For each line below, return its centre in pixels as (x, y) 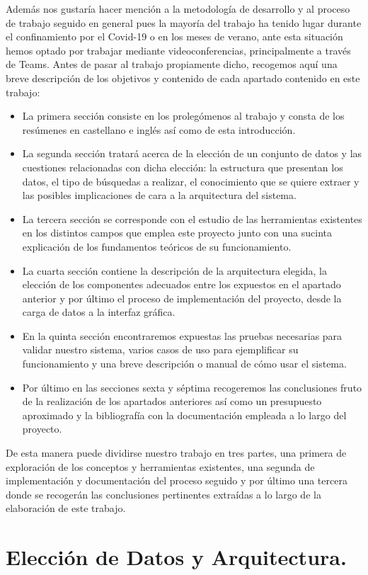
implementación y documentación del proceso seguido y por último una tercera (177, 480)
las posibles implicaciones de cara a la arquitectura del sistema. (159, 195)
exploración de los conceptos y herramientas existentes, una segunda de (160, 466)
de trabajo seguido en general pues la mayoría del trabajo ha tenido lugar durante (184, 22)
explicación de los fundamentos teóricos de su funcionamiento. (157, 246)
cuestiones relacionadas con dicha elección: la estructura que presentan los (183, 167)
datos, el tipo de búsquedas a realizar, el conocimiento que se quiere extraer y (191, 181)
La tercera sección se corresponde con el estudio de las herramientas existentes (192, 218)
